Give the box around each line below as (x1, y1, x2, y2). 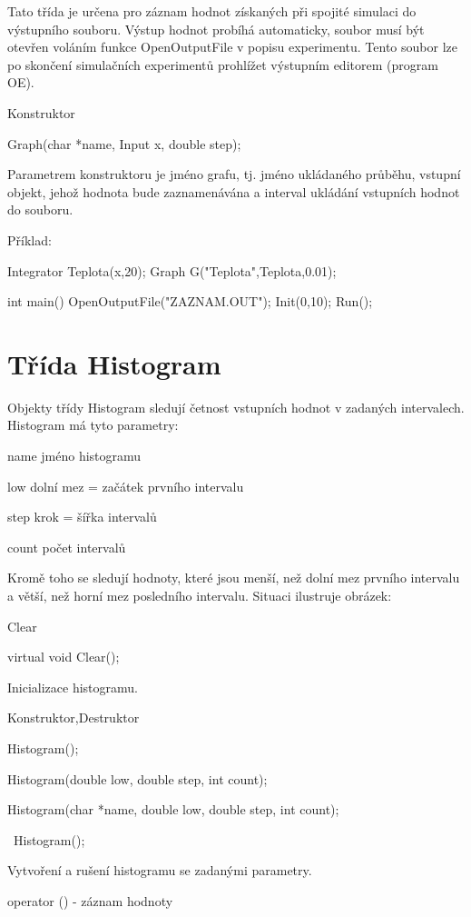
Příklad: (7, 230, 52, 249)
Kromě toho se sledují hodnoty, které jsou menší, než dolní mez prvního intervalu (7, 568, 460, 587)
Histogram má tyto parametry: (7, 415, 179, 434)
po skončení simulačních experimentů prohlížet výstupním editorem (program (7, 55, 438, 74)
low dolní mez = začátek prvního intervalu (7, 476, 244, 495)
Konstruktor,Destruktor (7, 708, 140, 727)
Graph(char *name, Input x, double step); (7, 134, 241, 153)
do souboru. (7, 200, 74, 219)
